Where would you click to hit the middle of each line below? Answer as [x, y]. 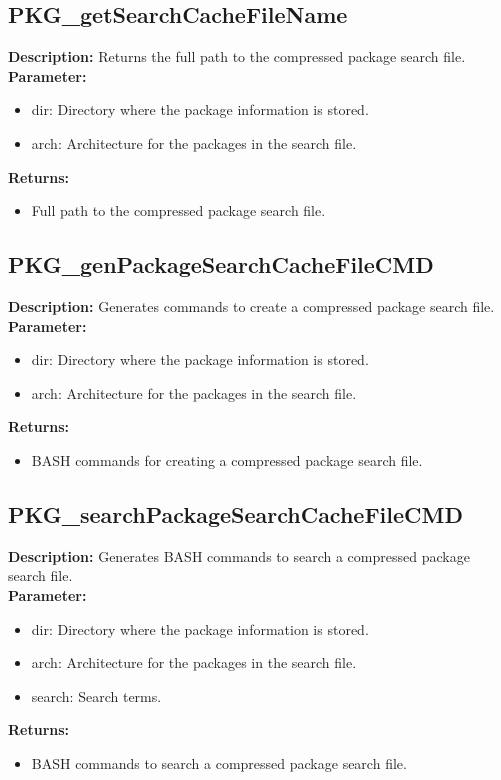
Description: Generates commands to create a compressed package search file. [251, 305]
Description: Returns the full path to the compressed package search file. [237, 56]
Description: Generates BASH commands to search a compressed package [239, 555]
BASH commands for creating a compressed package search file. [227, 459]
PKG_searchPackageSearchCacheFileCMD [235, 513]
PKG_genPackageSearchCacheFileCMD [221, 264]
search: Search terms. [96, 695]
